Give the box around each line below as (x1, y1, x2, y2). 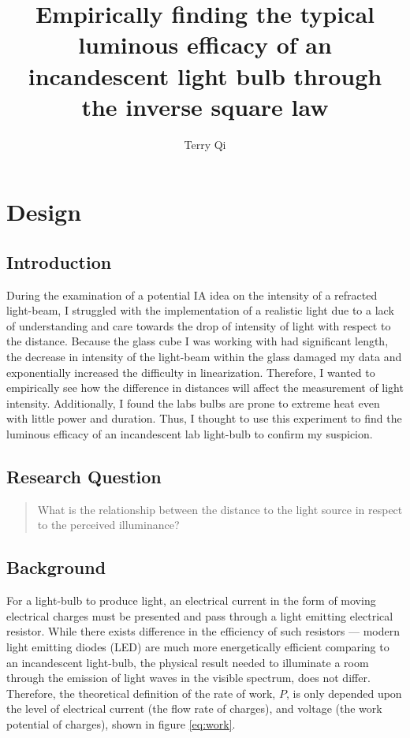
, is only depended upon (285, 684, 402, 701)
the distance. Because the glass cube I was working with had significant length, (6, 333, 389, 349)
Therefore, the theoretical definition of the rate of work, (6, 684, 276, 701)
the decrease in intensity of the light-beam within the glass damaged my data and (6, 348, 402, 365)
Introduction (6, 249, 112, 274)
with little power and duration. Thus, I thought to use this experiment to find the (6, 410, 402, 427)
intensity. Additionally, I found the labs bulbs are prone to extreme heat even (6, 394, 380, 411)
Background (6, 555, 106, 580)
